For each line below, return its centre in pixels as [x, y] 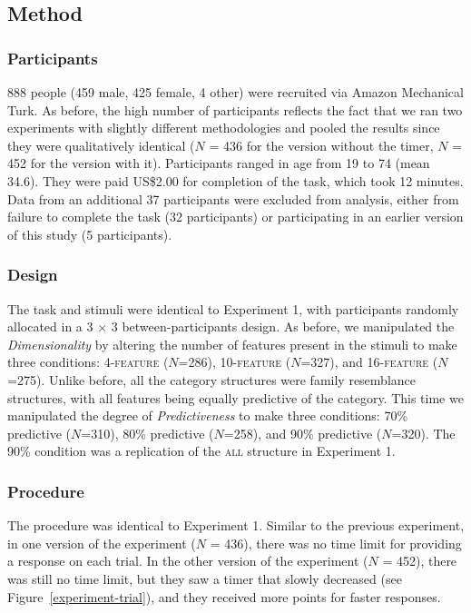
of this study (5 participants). [90, 234]
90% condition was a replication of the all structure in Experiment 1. [201, 451]
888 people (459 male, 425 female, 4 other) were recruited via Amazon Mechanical [235, 92]
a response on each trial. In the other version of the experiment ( [188, 561]
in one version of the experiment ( [102, 543]
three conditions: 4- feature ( [88, 362]
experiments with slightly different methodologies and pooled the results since [224, 128]
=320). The [423, 433]
